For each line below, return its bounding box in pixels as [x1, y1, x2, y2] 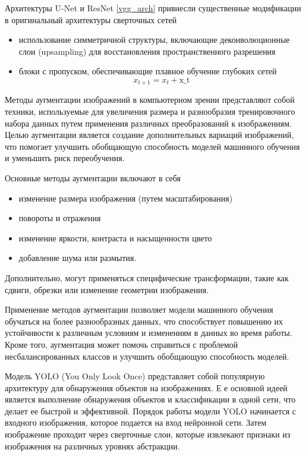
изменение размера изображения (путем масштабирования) [18, 191, 233, 204]
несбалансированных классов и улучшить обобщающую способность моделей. [5, 350, 289, 362]
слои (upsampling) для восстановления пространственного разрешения [18, 45, 276, 57]
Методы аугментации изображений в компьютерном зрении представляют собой [5, 93, 295, 106]
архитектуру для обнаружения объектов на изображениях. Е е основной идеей [5, 381, 288, 394]
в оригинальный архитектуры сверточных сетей [5, 13, 177, 26]
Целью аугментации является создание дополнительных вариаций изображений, [5, 128, 294, 141]
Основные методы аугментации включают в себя [5, 171, 181, 184]
